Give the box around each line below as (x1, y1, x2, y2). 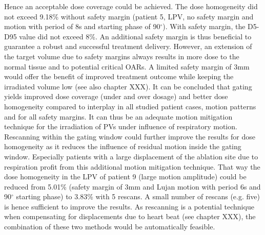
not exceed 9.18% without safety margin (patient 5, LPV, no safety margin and (4, 11, 254, 21)
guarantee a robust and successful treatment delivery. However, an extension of (4, 41, 252, 52)
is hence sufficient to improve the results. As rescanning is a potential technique (4, 201, 254, 212)
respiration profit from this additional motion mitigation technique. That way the (4, 161, 260, 172)
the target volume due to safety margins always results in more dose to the (4, 51, 239, 61)
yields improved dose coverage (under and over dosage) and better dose (4, 91, 228, 102)
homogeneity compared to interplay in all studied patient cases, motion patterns (4, 101, 256, 111)
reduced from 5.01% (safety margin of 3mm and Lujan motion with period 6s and (4, 181, 261, 192)
